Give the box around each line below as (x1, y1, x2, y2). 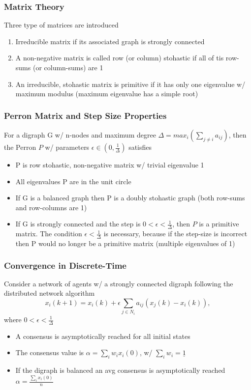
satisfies (128, 142, 152, 152)
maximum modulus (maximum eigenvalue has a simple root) (15, 88, 198, 99)
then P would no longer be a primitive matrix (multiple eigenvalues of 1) (15, 238, 235, 249)
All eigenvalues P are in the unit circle (15, 176, 131, 186)
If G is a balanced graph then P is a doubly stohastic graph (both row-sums (15, 193, 245, 203)
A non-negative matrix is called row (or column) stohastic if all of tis (15, 53, 224, 63)
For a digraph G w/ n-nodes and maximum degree (4, 130, 156, 139)
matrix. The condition (15, 228, 82, 239)
